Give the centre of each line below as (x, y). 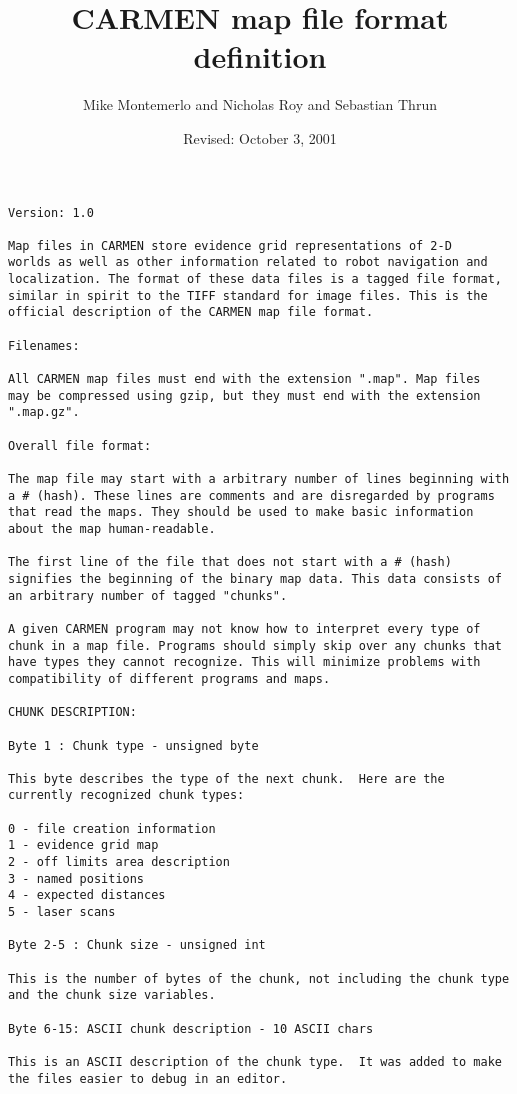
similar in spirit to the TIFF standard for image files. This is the (248, 295)
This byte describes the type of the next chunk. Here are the (226, 778)
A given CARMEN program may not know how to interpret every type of (244, 628)
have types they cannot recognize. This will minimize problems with (244, 662)
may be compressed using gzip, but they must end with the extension (244, 395)
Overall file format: (80, 445)
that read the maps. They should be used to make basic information (241, 512)
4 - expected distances (87, 895)
